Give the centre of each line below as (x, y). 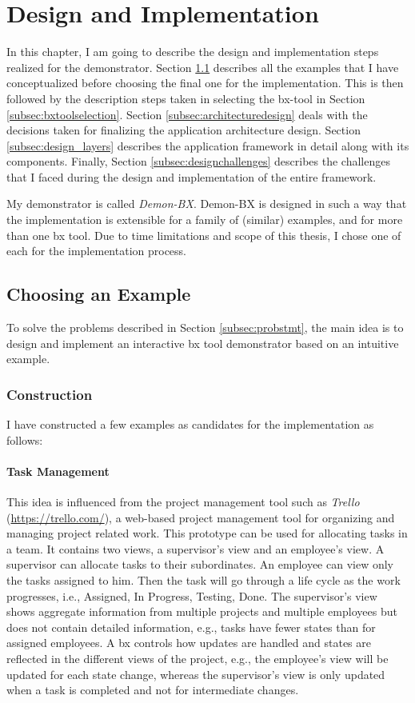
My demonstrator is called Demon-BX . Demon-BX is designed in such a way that (207, 204)
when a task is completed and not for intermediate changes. (153, 690)
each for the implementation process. (96, 251)
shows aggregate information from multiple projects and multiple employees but (202, 611)
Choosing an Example (99, 294)
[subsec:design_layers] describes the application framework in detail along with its (208, 145)
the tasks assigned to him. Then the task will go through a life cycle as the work (204, 580)
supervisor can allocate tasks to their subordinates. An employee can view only (200, 564)
